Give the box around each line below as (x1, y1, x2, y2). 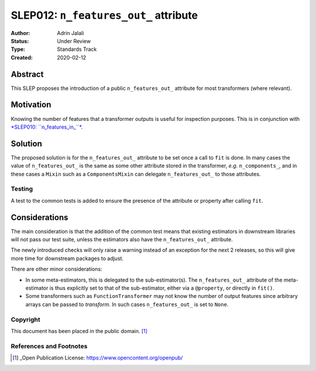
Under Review (57, 37, 91, 44)
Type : (11, 46, 26, 53)
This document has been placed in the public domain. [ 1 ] (11, 327, 147, 334)
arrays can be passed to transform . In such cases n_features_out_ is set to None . (25, 301, 229, 308)
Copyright (11, 315, 40, 324)
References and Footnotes (11, 342, 88, 350)
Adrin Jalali (57, 29, 84, 36)
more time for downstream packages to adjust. (11, 255, 124, 262)
